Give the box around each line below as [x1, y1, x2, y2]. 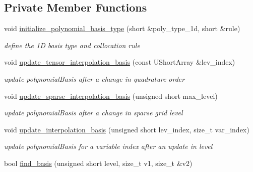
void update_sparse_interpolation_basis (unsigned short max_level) [4, 90, 218, 101]
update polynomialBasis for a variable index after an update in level [4, 141, 213, 151]
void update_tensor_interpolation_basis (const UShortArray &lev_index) [4, 57, 235, 67]
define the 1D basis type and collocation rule [4, 40, 140, 50]
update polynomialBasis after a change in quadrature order [4, 73, 185, 84]
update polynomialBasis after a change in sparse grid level [4, 107, 183, 118]
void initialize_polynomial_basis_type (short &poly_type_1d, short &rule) [4, 23, 240, 34]
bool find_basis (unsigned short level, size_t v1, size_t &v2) [4, 157, 193, 168]
